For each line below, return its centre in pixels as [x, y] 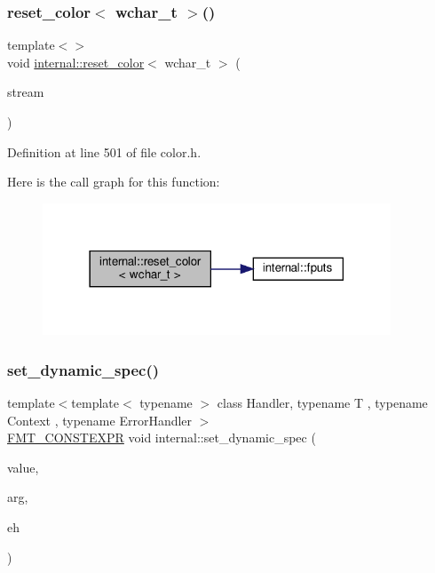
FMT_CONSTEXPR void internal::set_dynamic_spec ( [162, 438]
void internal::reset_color [76, 62]
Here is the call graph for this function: [114, 182]
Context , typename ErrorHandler [100, 420]
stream [26, 92]
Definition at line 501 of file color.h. [104, 151]
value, [23, 467]
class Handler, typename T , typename [322, 402]
